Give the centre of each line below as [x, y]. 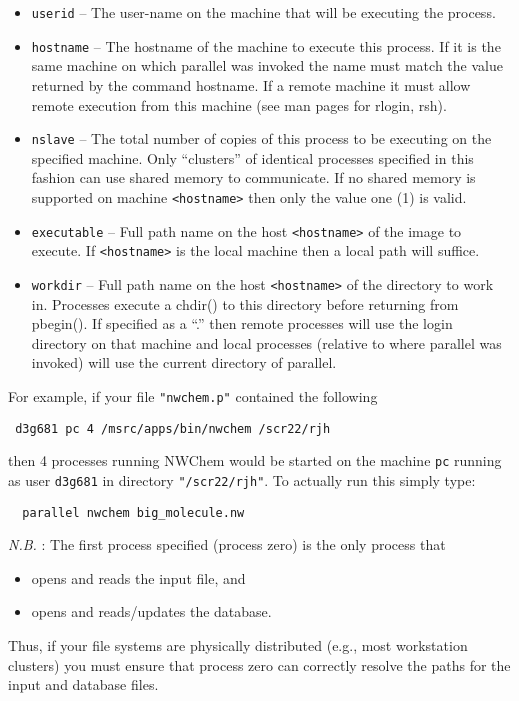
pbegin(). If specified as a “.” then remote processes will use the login [242, 323]
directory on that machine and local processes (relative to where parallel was [266, 342]
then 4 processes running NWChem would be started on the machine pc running [255, 460]
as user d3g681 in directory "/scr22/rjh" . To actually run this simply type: [242, 479]
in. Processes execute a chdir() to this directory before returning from [245, 303]
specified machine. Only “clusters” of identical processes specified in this [252, 157]
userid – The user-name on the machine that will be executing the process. [263, 12]
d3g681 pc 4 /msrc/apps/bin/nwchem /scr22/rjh [173, 428]
